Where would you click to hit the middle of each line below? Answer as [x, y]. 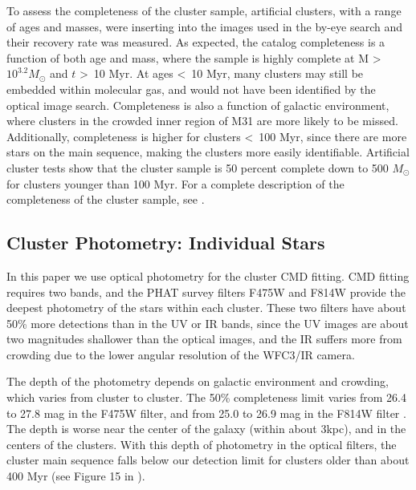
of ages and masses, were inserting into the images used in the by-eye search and [204, 26]
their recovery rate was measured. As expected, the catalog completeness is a [196, 42]
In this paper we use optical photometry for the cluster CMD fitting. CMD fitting [208, 275]
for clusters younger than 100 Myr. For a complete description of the [175, 183]
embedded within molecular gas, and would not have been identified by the [191, 89]
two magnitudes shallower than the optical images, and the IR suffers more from [204, 339]
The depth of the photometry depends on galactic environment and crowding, [198, 381]
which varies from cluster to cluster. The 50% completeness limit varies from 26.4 [207, 397]
